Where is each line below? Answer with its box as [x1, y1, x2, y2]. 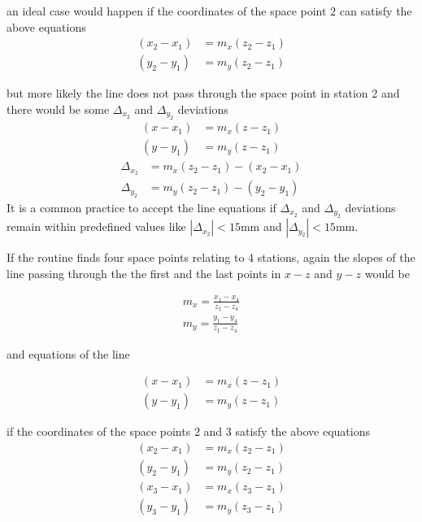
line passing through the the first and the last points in [7, 264, 281, 281]
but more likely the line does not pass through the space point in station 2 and [7, 85, 400, 102]
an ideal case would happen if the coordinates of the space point [7, 2, 327, 19]
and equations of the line [7, 345, 130, 362]
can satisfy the [339, 2, 412, 19]
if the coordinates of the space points [7, 423, 191, 440]
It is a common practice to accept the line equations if [7, 198, 276, 215]
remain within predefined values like [7, 218, 186, 235]
